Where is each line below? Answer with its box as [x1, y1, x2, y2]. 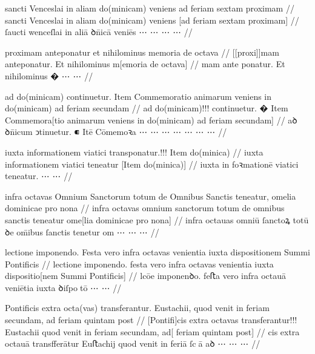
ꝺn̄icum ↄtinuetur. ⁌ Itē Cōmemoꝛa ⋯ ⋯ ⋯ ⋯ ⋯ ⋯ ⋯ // [5, 125, 227, 138]
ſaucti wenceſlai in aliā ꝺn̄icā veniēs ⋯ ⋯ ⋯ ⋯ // [5, 25, 193, 38]
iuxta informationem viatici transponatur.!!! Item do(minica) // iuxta [5, 145, 264, 158]
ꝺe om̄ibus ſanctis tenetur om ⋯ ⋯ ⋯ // [5, 225, 159, 238]
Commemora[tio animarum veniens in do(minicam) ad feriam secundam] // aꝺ [5, 113, 297, 126]
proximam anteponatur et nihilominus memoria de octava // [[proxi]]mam [5, 45, 279, 58]
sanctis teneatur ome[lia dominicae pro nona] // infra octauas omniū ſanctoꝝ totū [5, 213, 309, 226]
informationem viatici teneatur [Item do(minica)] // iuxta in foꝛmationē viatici [5, 157, 299, 170]
